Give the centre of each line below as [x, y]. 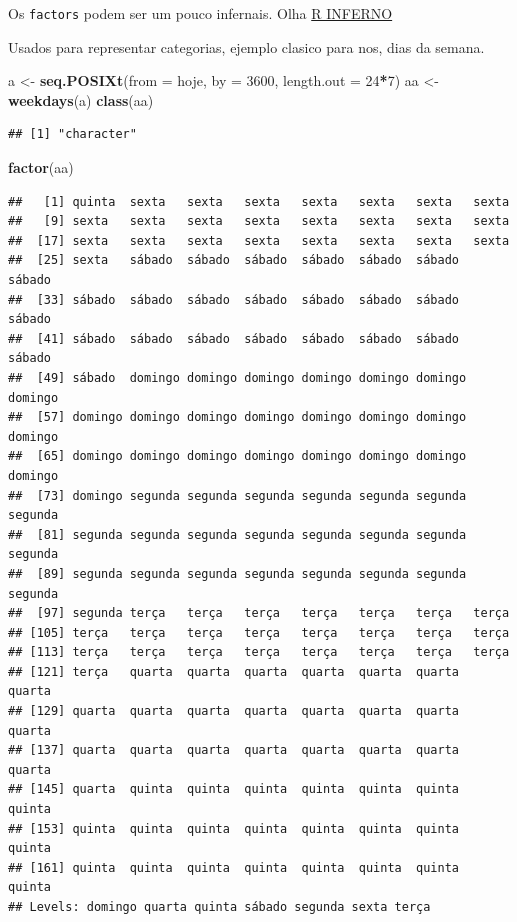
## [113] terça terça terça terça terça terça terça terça [259, 652]
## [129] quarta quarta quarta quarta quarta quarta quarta [234, 711]
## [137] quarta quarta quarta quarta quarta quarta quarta [234, 750]
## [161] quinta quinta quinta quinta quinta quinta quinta [234, 867]
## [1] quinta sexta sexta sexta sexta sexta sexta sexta [259, 201]
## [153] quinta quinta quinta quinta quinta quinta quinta [234, 828]
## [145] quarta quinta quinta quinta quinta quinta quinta [234, 789]
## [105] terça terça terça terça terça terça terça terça [259, 632]
